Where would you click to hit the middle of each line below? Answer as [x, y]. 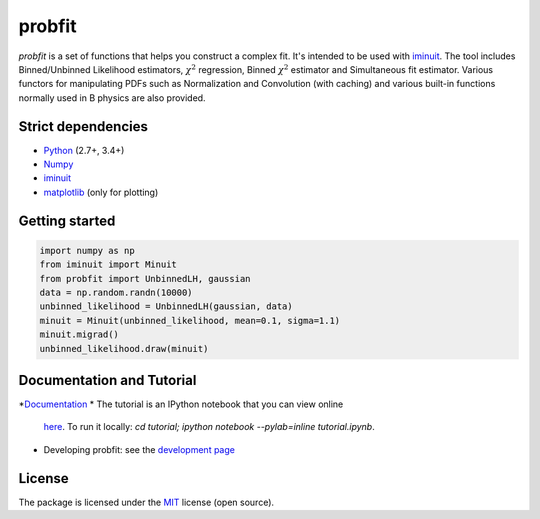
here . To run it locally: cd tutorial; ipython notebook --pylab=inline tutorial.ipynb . [209, 427]
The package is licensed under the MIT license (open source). [146, 502]
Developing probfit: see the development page [139, 449]
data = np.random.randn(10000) [116, 292]
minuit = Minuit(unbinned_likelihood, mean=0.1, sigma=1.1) [190, 320]
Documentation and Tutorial [107, 380]
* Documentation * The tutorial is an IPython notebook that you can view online [181, 404]
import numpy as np [87, 250]
